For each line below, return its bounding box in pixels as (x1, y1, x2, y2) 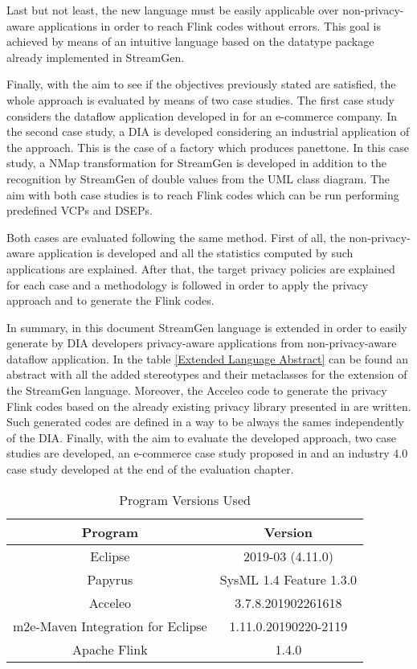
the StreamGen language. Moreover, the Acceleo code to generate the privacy (6, 382, 387, 399)
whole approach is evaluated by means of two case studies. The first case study (6, 91, 395, 108)
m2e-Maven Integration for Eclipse (13, 616, 207, 635)
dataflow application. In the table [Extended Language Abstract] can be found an (6, 350, 408, 367)
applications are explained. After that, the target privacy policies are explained (6, 260, 395, 277)
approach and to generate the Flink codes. (6, 292, 215, 309)
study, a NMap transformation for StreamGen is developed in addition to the (6, 154, 387, 171)
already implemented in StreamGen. (6, 48, 185, 65)
